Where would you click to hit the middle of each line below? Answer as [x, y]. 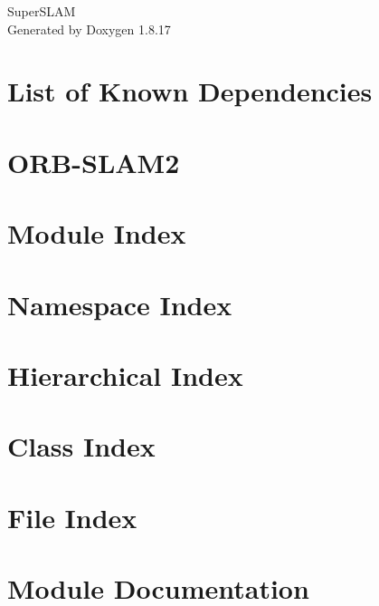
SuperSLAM [42, 11]
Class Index [81, 446]
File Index [72, 517]
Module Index [97, 233]
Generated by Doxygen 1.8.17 [89, 29]
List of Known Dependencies [190, 91]
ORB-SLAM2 [94, 162]
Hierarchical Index [125, 375]
